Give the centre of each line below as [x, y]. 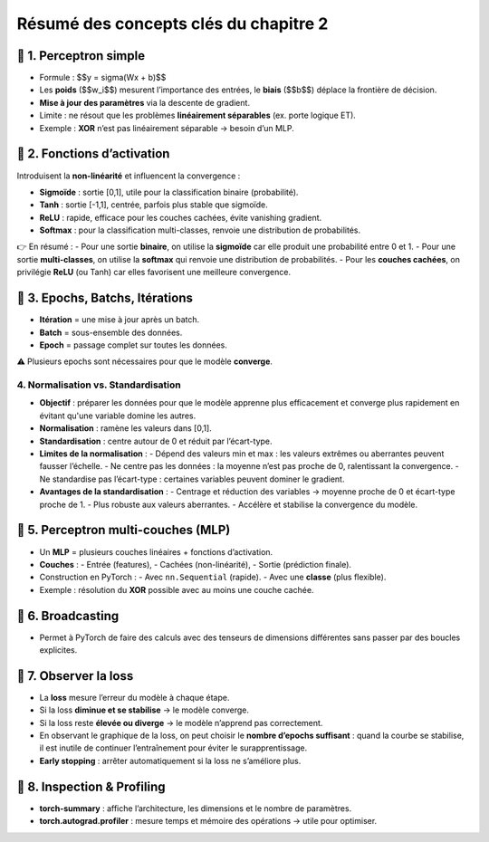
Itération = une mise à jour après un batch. [120, 320]
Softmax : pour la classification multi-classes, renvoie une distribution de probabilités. [200, 230]
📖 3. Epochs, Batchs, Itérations [105, 298]
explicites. [58, 650]
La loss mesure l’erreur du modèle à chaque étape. [134, 697]
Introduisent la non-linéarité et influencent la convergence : [129, 176]
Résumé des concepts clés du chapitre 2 [173, 24]
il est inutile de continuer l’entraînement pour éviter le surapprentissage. [173, 748]
